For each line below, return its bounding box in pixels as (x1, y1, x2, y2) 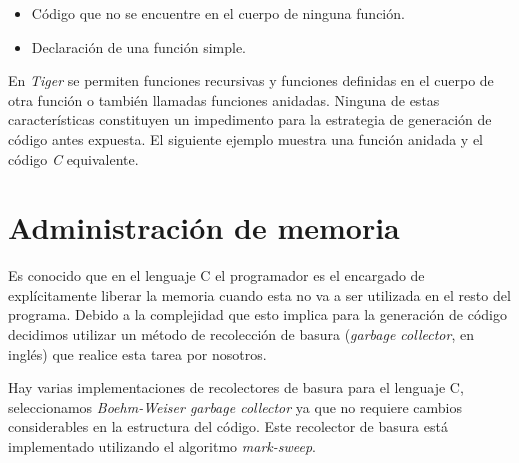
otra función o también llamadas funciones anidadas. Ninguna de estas (8, 89, 440, 110)
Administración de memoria (8, 207, 400, 248)
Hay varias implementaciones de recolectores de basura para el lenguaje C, (8, 377, 464, 398)
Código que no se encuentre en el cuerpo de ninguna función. (31, 3, 405, 23)
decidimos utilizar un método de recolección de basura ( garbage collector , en (8, 324, 474, 345)
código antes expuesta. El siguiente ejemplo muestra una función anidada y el (8, 128, 483, 149)
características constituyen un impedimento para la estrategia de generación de (8, 109, 492, 130)
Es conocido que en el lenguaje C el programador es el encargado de (8, 265, 425, 286)
